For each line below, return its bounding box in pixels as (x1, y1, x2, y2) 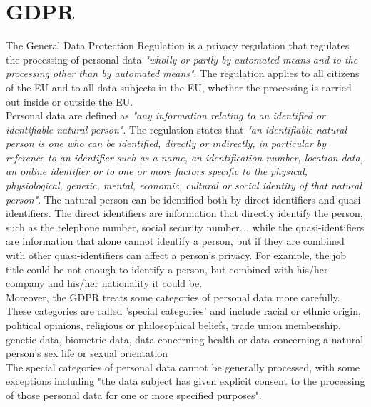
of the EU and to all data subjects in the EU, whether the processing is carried (6, 79, 352, 94)
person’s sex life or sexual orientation (6, 346, 168, 361)
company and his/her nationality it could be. (6, 276, 203, 291)
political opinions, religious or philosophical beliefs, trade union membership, (6, 318, 342, 332)
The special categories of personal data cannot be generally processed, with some (6, 359, 360, 374)
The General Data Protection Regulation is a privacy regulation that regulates (6, 38, 350, 53)
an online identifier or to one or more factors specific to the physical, (6, 164, 308, 179)
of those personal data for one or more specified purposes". (6, 387, 262, 402)
